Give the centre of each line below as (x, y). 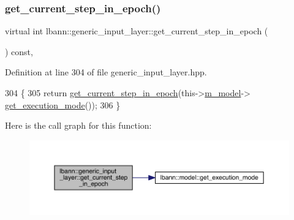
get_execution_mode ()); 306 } (63, 104)
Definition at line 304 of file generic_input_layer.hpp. (106, 72)
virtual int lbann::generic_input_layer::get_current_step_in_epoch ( (137, 31)
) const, (19, 51)
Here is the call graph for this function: (78, 125)
